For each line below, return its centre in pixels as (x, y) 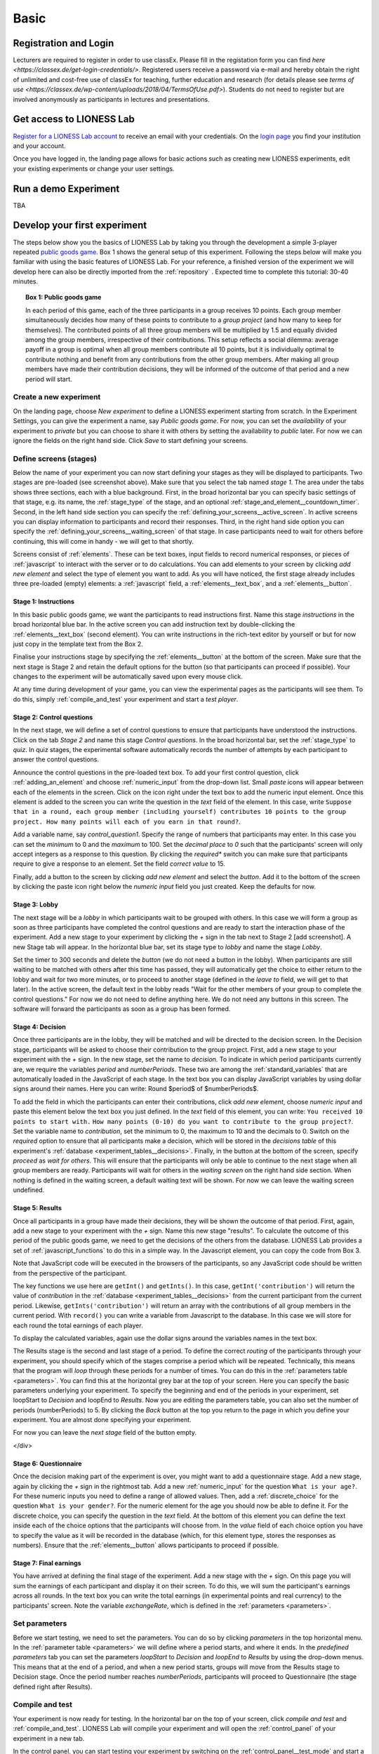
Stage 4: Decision (39, 1027)
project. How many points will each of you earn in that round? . (127, 822)
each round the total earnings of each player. (78, 1325)
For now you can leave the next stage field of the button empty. (105, 1433)
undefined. (29, 1190)
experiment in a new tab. (49, 1738)
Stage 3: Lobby (36, 904)
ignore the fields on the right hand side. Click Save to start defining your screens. (131, 440)
